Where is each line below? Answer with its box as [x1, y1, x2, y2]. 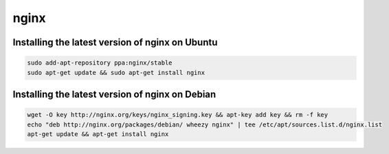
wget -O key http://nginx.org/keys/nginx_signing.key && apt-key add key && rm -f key [27, 111, 329, 119]
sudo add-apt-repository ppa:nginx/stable [27, 59, 173, 67]
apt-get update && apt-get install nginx [27, 130, 169, 137]
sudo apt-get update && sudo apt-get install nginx [27, 69, 205, 76]
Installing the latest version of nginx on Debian [12, 88, 216, 100]
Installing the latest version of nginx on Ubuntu [12, 36, 218, 48]
